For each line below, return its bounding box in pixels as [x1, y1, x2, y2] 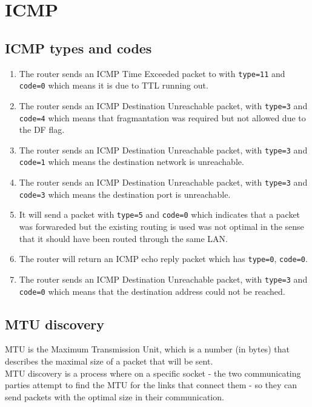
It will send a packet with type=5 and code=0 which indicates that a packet [19, 208, 300, 221]
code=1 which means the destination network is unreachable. [19, 155, 244, 168]
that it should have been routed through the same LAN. [19, 232, 228, 244]
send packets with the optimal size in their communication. [5, 390, 224, 403]
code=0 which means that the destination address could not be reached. [19, 284, 285, 297]
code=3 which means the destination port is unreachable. [19, 187, 231, 200]
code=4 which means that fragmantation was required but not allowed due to [19, 111, 306, 124]
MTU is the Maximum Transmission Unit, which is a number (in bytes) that [5, 343, 290, 355]
